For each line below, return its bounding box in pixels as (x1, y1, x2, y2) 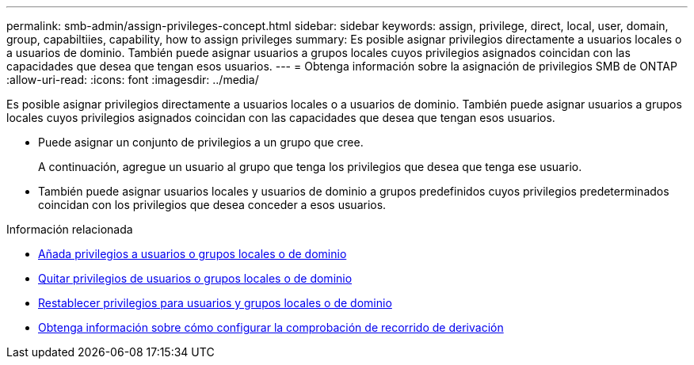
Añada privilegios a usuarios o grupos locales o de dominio (38, 247, 347, 260)
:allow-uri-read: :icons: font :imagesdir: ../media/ (6, 73, 259, 86)
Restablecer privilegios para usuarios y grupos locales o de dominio (38, 296, 392, 310)
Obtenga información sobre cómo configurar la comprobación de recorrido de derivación (38, 321, 504, 334)
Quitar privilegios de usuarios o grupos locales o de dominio (38, 272, 353, 285)
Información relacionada (6, 222, 133, 236)
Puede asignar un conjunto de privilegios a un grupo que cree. (38, 135, 364, 149)
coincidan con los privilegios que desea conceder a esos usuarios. (38, 198, 387, 211)
